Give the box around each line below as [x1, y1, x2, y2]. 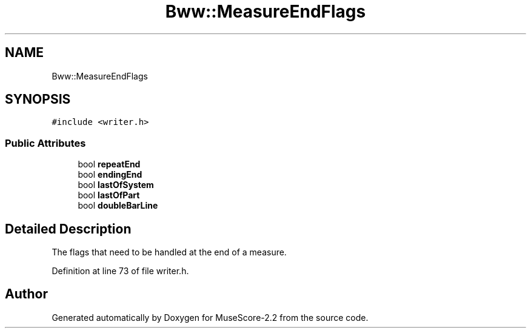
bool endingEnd [78, 169, 142, 180]
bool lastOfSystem [78, 180, 154, 190]
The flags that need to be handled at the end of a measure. [52, 247, 287, 258]
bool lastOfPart [78, 190, 140, 201]
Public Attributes [5, 136, 86, 149]
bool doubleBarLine [78, 200, 158, 211]
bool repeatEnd [78, 159, 141, 170]
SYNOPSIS [5, 92, 71, 107]
